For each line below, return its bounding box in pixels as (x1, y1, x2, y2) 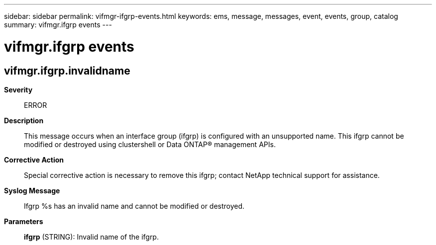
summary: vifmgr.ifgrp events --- (4, 20, 112, 29)
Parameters (4, 217, 43, 226)
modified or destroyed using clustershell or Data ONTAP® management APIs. (24, 140, 276, 149)
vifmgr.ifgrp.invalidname (4, 64, 130, 77)
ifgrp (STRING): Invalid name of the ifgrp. (24, 232, 159, 241)
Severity (4, 85, 33, 94)
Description (4, 116, 44, 125)
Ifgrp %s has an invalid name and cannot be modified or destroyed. (24, 201, 245, 210)
